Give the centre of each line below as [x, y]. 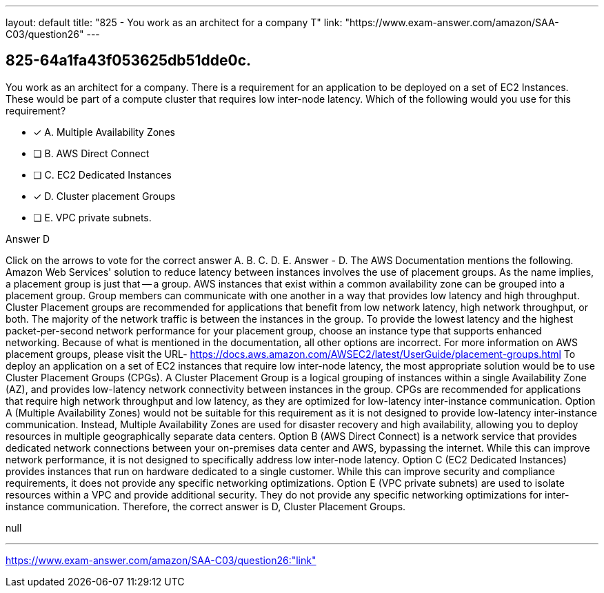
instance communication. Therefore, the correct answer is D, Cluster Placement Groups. [206, 506]
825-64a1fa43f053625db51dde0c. [129, 61]
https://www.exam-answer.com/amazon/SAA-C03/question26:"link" [161, 560]
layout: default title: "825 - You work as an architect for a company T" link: [174, 22]
